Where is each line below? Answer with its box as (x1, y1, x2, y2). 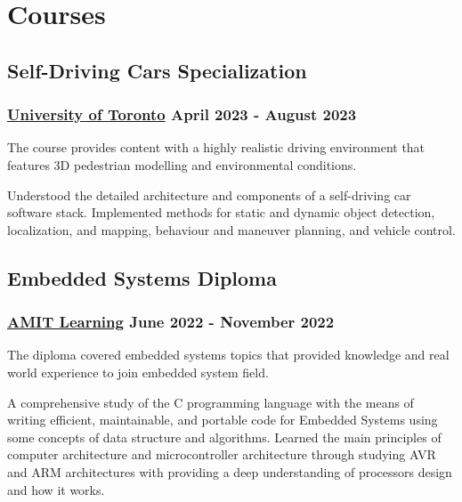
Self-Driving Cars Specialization (7, 56, 307, 84)
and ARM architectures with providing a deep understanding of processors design (7, 462, 452, 481)
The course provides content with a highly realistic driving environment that (7, 138, 426, 157)
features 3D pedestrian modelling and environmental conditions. (7, 155, 357, 174)
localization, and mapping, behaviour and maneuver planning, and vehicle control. (7, 220, 456, 239)
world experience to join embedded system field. (7, 362, 269, 381)
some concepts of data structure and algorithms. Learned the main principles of (7, 427, 442, 446)
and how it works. (7, 480, 105, 498)
